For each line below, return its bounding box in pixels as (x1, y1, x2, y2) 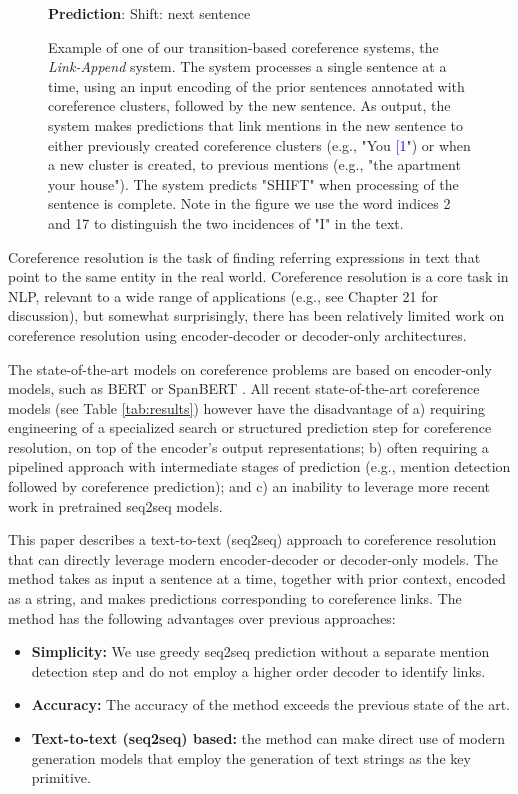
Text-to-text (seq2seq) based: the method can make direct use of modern (31, 728, 505, 748)
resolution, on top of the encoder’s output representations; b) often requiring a (8, 436, 489, 457)
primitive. (31, 767, 91, 788)
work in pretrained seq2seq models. (8, 495, 223, 516)
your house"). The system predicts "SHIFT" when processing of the (48, 173, 459, 194)
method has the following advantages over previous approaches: (8, 607, 396, 628)
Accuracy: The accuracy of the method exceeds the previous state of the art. (31, 694, 510, 715)
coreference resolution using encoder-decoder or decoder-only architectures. (8, 324, 467, 345)
